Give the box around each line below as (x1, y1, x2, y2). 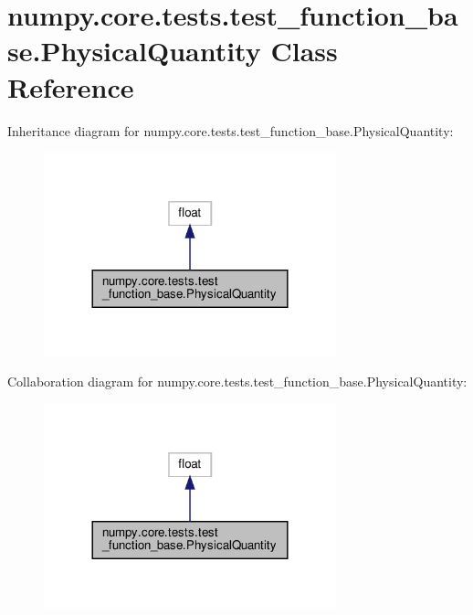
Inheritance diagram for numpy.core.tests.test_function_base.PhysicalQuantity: (7, 121, 454, 140)
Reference (7, 68, 134, 105)
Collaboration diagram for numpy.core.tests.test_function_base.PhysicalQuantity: (7, 372, 468, 391)
